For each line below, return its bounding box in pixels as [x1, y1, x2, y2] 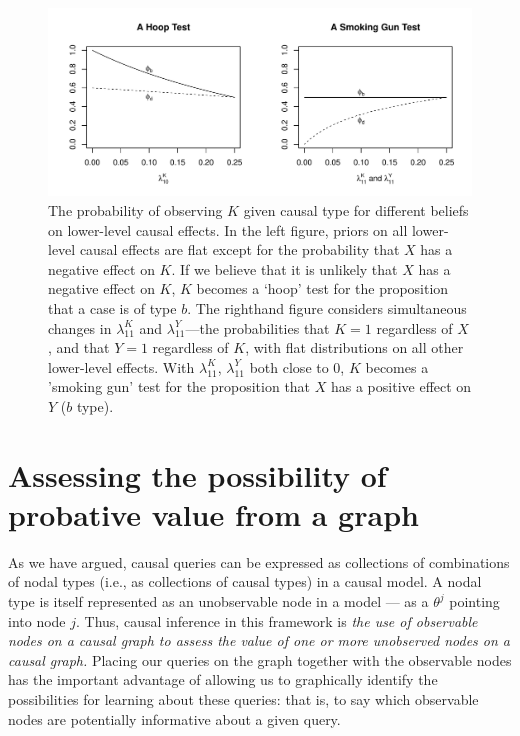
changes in [48, 317, 112, 338]
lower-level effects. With [48, 356, 195, 377]
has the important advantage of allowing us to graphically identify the [8, 669, 438, 690]
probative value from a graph [8, 493, 419, 534]
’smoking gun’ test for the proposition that [48, 376, 311, 397]
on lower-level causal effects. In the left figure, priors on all [48, 219, 408, 240]
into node [8, 610, 66, 631]
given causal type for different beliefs [243, 199, 469, 220]
